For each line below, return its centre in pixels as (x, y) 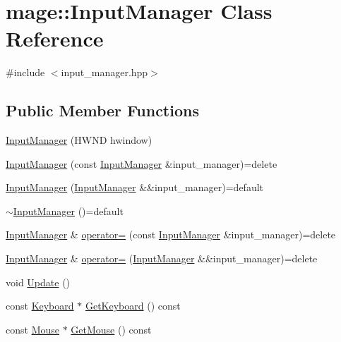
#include (25, 72)
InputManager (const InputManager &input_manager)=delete (142, 163)
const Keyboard (40, 306)
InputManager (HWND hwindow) (79, 140)
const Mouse (32, 329)
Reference (55, 38)
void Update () (38, 282)
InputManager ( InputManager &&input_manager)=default (135, 187)
